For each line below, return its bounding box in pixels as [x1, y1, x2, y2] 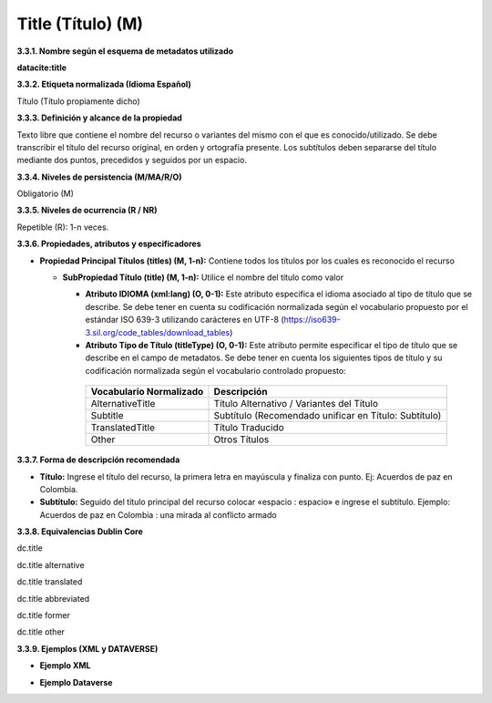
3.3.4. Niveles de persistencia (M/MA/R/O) [16, 171, 182, 182]
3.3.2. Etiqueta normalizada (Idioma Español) [16, 78, 191, 90]
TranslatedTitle [90, 421, 155, 434]
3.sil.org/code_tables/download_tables [85, 326, 231, 337]
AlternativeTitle [90, 398, 156, 410]
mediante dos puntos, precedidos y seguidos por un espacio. [16, 155, 248, 166]
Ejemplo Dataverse [39, 677, 113, 687]
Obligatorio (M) [16, 188, 75, 200]
